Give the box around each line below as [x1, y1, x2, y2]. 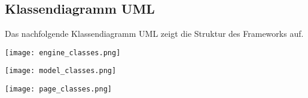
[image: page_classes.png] [5, 85, 112, 94]
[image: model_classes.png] [5, 67, 117, 75]
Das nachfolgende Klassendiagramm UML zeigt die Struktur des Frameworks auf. [5, 27, 304, 40]
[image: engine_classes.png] [5, 48, 121, 57]
